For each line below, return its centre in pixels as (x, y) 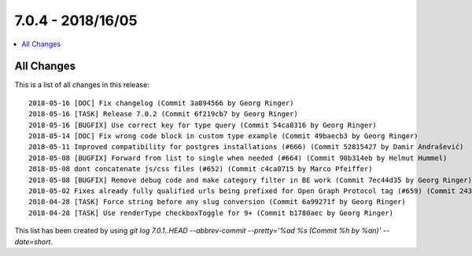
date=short (33, 241)
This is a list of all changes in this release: (82, 85)
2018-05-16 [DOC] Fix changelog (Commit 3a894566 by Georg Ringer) (161, 103)
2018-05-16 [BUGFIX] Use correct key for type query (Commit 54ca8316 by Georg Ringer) (203, 125)
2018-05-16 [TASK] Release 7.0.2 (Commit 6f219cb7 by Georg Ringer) (163, 114)
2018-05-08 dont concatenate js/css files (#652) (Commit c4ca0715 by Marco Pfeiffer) (201, 169)
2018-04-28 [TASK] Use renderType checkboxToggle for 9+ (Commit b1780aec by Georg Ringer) (211, 213)
